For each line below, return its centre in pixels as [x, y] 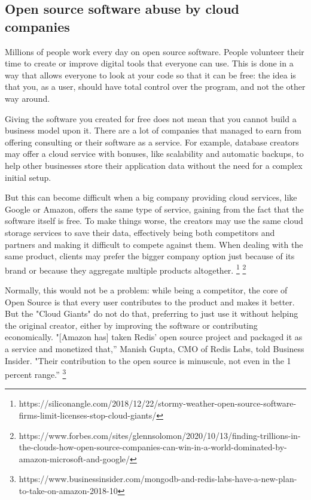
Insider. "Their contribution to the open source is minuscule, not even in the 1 [148, 360]
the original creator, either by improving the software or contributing [131, 325]
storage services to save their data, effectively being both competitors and [140, 232]
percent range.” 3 [36, 373]
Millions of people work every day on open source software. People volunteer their [155, 51]
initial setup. [28, 177]
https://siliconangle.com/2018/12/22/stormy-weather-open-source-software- [158, 403]
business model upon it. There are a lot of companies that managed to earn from [153, 130]
